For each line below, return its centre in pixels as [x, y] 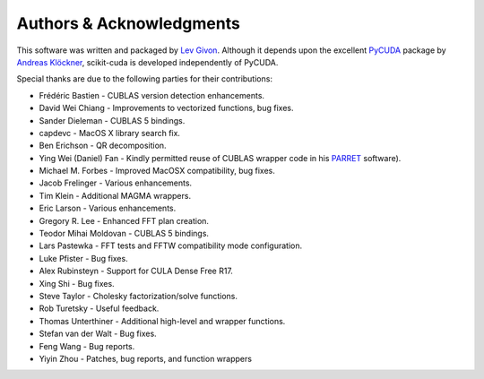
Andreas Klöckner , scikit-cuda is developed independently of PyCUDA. [147, 62]
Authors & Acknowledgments [129, 23]
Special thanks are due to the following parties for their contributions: [145, 79]
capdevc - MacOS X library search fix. [110, 133]
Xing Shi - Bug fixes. [77, 283]
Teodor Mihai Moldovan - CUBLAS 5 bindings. [124, 234]
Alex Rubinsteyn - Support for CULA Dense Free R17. [136, 271]
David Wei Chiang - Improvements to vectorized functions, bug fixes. [166, 108]
